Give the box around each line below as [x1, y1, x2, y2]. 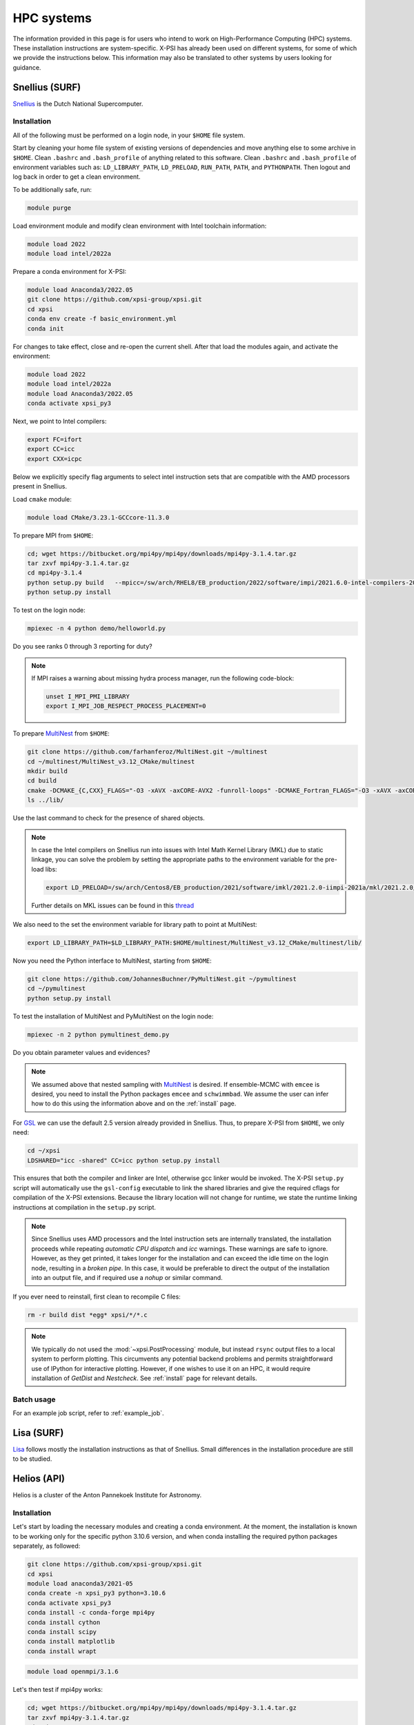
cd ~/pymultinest [27, 985, 86, 993]
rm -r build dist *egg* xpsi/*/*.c [27, 1311, 148, 1319]
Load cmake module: [12, 495, 72, 503]
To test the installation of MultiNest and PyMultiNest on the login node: [12, 1012, 214, 1021]
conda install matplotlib [27, 1637, 115, 1646]
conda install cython [27, 1618, 101, 1626]
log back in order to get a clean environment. [12, 172, 141, 181]
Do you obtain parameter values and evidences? [12, 1048, 150, 1056]
